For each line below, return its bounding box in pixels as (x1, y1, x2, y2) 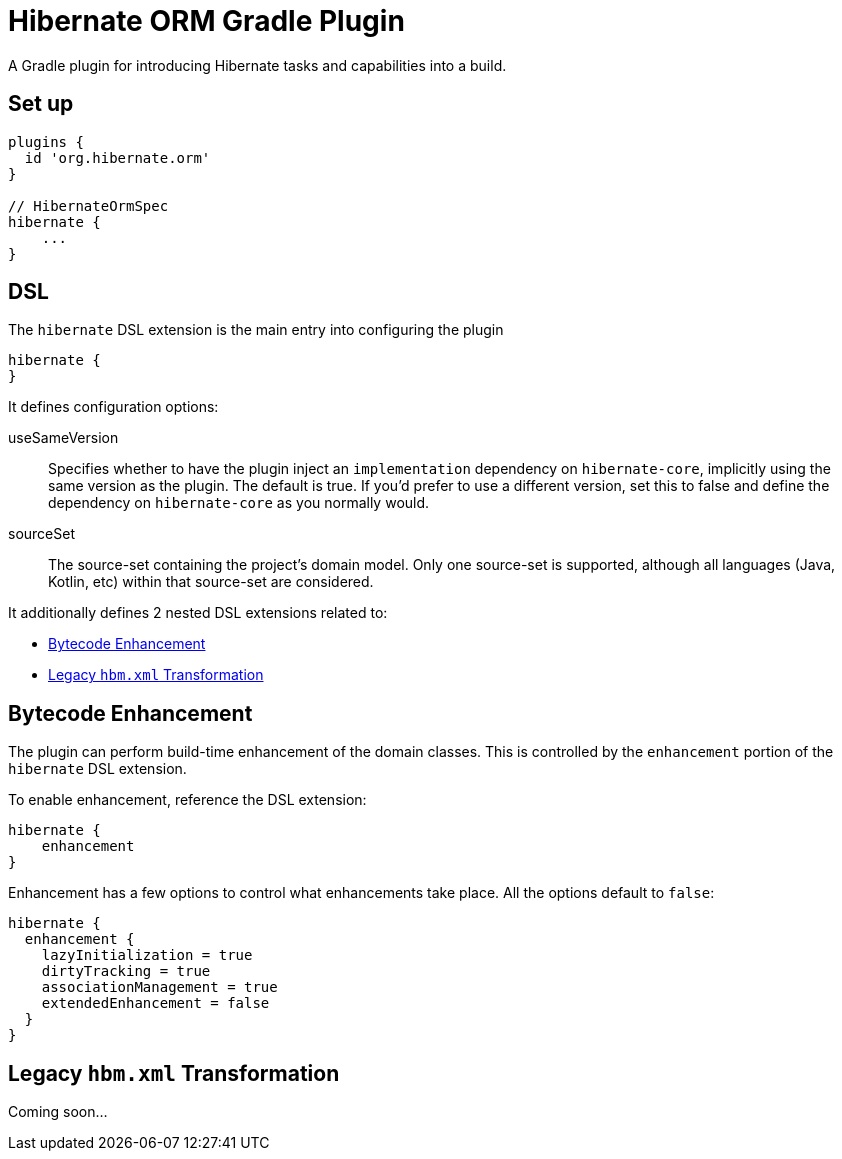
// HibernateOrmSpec (8, 197, 169, 214)
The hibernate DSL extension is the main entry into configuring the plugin (8, 321, 504, 339)
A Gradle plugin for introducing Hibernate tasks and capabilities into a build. (8, 56, 507, 74)
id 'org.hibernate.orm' (24, 149, 211, 166)
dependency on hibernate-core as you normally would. (48, 494, 430, 512)
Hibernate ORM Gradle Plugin (8, 4, 405, 38)
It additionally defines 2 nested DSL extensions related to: (8, 604, 388, 622)
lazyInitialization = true (41, 947, 253, 964)
